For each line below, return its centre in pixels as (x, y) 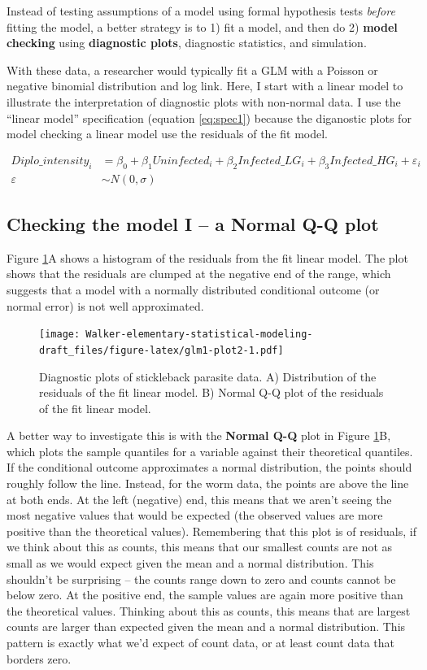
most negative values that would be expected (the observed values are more (195, 515)
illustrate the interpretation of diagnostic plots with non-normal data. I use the (204, 101)
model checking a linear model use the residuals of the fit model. (168, 134)
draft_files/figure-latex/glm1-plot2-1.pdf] (161, 350)
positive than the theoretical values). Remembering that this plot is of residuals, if (211, 531)
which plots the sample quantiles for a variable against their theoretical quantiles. (210, 451)
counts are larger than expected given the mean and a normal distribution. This (206, 626)
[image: (60, 335)
